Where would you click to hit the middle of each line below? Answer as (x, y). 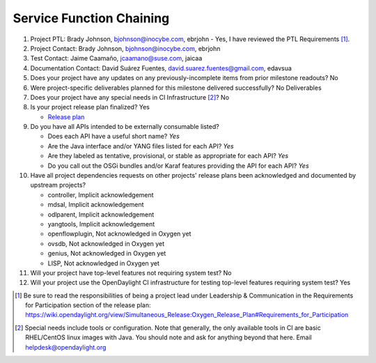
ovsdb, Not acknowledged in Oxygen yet (106, 243)
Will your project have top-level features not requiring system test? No (131, 272)
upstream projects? (58, 185)
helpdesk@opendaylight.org (66, 347)
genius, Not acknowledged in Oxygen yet (107, 254)
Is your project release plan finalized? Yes (90, 107)
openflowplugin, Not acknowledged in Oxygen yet (119, 234)
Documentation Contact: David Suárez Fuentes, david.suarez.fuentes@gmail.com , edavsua (161, 68)
